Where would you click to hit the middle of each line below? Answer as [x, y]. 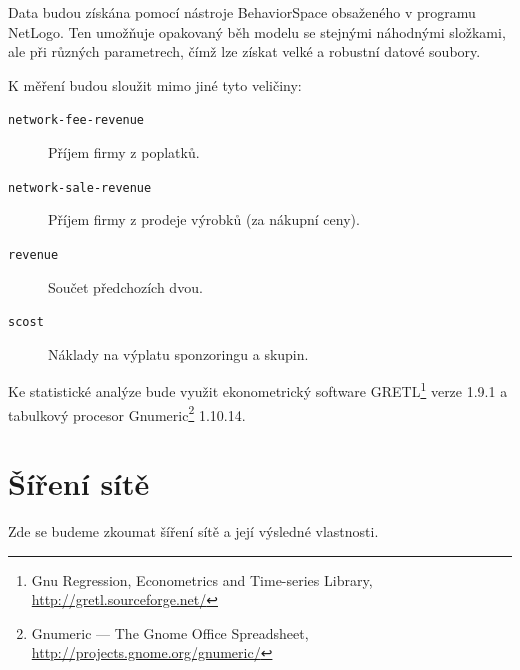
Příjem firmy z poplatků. [124, 152]
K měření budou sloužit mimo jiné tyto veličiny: [155, 84]
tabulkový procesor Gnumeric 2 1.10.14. [127, 413]
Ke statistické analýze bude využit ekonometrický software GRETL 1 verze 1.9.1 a [258, 390]
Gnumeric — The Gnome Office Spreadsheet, [170, 632]
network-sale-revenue [80, 187]
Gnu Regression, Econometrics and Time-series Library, [202, 579]
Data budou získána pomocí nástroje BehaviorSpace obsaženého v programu [242, 12]
